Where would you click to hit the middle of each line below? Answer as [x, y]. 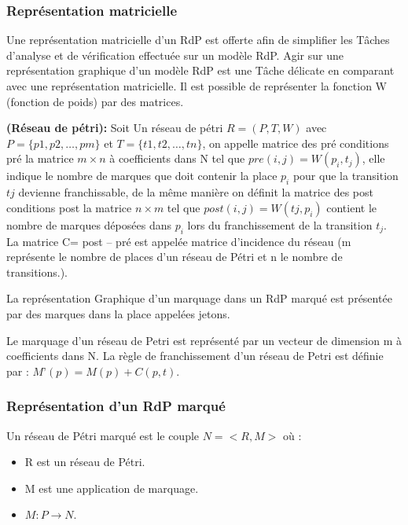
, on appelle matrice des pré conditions [296, 143]
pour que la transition [346, 176]
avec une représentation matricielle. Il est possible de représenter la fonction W [197, 86]
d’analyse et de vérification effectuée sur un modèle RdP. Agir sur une [175, 55]
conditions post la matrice [69, 207]
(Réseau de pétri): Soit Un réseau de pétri [115, 128]
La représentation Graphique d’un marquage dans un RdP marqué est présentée [199, 298]
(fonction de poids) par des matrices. [95, 101]
